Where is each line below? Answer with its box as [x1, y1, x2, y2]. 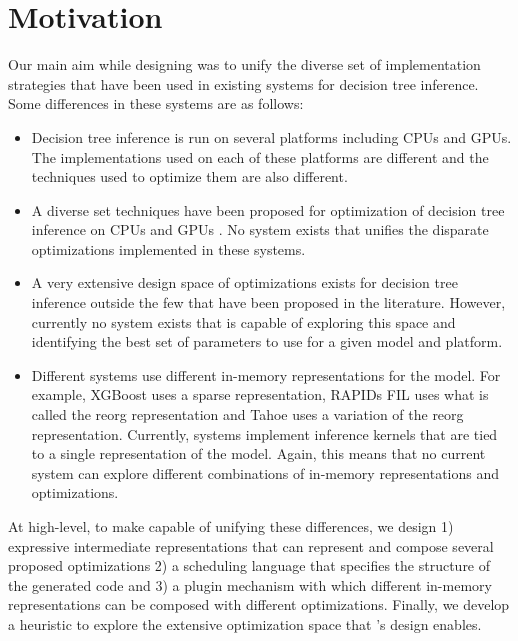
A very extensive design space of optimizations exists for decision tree [31, 272, 458, 293]
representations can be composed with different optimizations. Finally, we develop [8, 594, 510, 615]
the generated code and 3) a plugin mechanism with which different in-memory [8, 574, 492, 595]
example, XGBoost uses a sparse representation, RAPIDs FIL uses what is [31, 384, 489, 405]
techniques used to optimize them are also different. [31, 166, 348, 187]
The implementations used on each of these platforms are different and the [31, 146, 489, 167]
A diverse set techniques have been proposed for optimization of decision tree [31, 199, 505, 220]
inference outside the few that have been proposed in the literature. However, [31, 292, 506, 313]
